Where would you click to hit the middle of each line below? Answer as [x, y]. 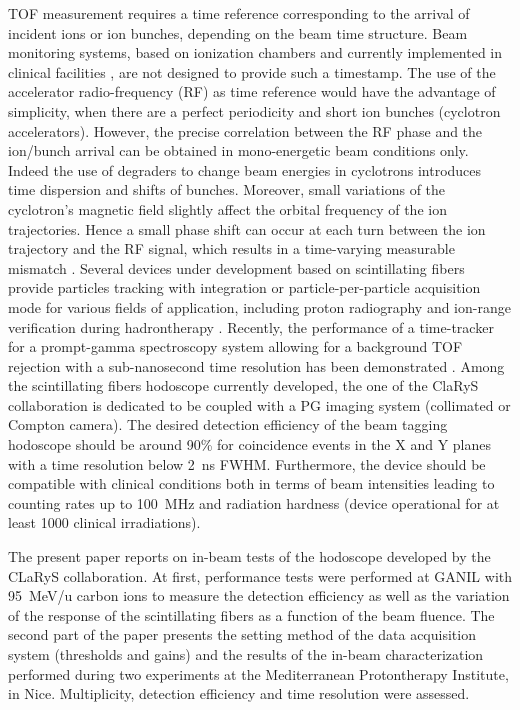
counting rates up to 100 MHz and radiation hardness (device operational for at [254, 502]
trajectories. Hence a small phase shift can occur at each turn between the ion [247, 228]
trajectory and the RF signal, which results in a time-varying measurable [231, 248]
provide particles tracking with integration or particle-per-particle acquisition [244, 287]
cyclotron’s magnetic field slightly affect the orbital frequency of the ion [227, 208]
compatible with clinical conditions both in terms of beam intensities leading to [251, 483]
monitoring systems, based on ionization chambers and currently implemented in [255, 52]
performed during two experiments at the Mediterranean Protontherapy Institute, [258, 673]
